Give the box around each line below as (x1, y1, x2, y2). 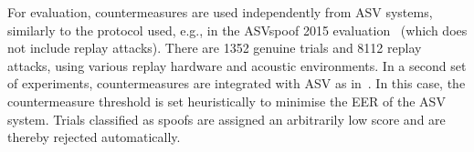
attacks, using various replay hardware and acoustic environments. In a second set (7, 56, 467, 75)
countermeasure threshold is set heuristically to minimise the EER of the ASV (7, 91, 446, 110)
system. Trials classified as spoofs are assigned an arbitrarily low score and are (7, 109, 446, 128)
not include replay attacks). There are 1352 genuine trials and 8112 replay (7, 38, 422, 57)
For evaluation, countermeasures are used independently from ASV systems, (7, 3, 433, 21)
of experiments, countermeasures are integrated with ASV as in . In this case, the (7, 74, 466, 93)
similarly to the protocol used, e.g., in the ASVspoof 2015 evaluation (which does (7, 20, 468, 39)
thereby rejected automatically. (7, 127, 181, 147)
